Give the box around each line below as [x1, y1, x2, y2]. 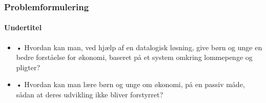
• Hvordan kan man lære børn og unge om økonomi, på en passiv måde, [16, 79, 245, 90]
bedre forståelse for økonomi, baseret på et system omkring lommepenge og [16, 52, 253, 63]
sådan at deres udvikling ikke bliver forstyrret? [16, 89, 163, 100]
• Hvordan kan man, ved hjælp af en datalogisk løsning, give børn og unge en [16, 42, 262, 52]
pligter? [16, 61, 40, 72]
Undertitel [4, 22, 42, 33]
